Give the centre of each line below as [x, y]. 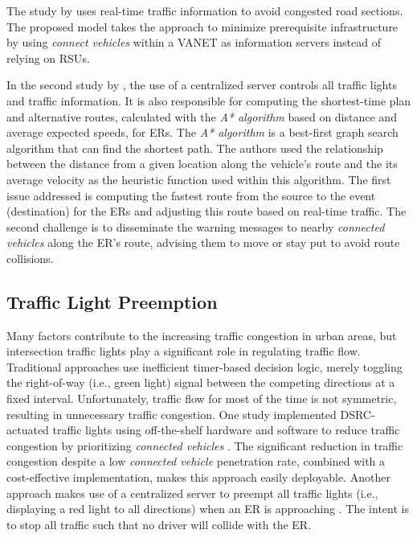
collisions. [30, 258]
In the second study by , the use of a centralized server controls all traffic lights [202, 85]
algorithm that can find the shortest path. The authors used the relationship [195, 148]
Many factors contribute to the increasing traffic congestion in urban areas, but [202, 335]
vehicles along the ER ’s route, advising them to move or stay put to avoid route [203, 242]
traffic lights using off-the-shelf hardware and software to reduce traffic [226, 430]
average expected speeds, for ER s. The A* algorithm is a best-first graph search [202, 132]
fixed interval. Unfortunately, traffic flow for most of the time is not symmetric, [202, 398]
